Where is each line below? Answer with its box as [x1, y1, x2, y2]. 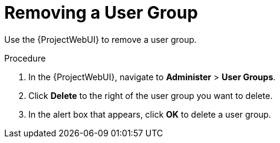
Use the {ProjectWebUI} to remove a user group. [4, 34, 197, 45]
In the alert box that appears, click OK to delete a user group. [28, 109, 272, 119]
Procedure [4, 52, 46, 63]
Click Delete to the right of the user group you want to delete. [28, 90, 273, 101]
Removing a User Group [4, 2, 198, 23]
